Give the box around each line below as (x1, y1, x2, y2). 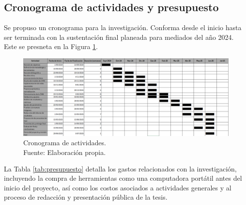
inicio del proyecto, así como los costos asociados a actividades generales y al (4, 182, 231, 192)
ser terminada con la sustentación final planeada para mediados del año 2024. (4, 32, 234, 42)
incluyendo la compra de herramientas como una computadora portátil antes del (4, 173, 242, 183)
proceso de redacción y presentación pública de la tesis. (4, 192, 168, 202)
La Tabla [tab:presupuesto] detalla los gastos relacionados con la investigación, (4, 163, 237, 173)
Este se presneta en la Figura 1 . (4, 41, 98, 51)
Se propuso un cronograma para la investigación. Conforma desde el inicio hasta (4, 22, 242, 33)
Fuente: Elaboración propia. (23, 147, 106, 157)
